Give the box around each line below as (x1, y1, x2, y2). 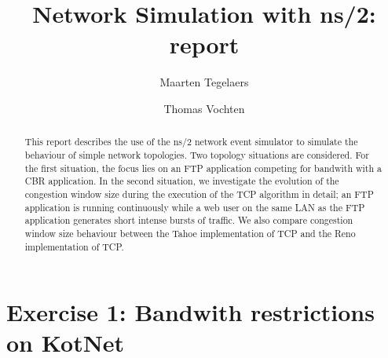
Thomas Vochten (163, 100, 245, 116)
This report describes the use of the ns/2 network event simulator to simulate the (24, 135, 358, 148)
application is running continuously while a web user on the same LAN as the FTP (24, 200, 365, 214)
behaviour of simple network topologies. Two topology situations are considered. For (24, 148, 369, 161)
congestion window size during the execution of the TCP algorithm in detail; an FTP (24, 187, 374, 200)
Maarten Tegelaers (159, 74, 249, 90)
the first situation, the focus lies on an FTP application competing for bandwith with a (24, 161, 382, 174)
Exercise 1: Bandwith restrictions (6, 296, 375, 328)
